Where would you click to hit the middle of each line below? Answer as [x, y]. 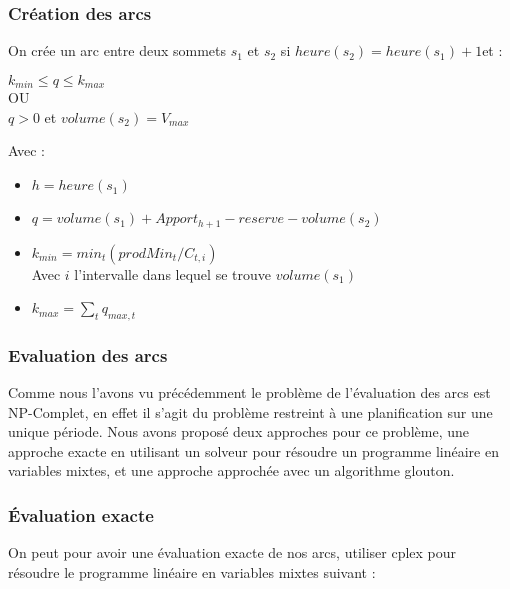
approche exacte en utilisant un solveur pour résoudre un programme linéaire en [253, 450]
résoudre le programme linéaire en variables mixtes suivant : [192, 571]
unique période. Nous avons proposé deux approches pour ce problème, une [238, 431]
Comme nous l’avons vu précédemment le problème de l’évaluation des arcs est [249, 392]
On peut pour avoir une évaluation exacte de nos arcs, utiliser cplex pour [232, 552]
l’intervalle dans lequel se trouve [172, 273]
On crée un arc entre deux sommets [117, 50]
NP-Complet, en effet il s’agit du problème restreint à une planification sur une [250, 411]
